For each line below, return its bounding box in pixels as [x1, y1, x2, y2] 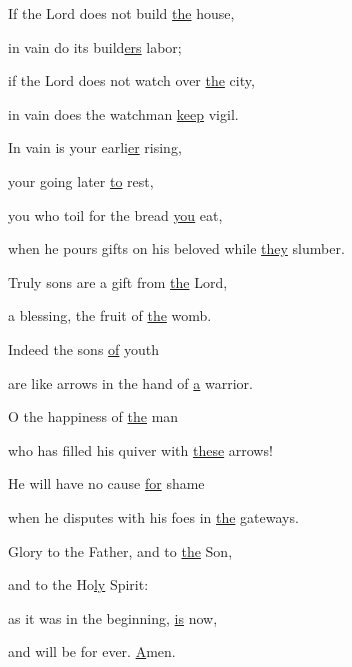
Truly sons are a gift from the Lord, [8, 271, 228, 292]
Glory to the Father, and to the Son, [8, 540, 233, 561]
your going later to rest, [8, 170, 154, 191]
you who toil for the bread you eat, [8, 204, 223, 225]
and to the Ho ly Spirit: [8, 574, 149, 595]
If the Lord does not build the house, [8, 3, 235, 23]
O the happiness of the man [8, 406, 179, 427]
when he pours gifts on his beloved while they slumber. [8, 238, 345, 259]
